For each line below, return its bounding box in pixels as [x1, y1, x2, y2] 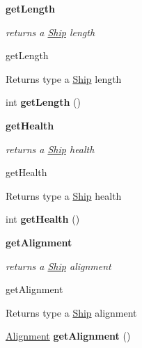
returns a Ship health [6, 141, 95, 156]
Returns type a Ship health [6, 188, 122, 203]
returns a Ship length [6, 24, 95, 39]
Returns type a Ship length [6, 71, 122, 86]
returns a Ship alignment [6, 258, 111, 273]
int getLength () [6, 95, 81, 109]
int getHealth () [6, 212, 80, 226]
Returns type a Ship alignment [6, 305, 137, 319]
